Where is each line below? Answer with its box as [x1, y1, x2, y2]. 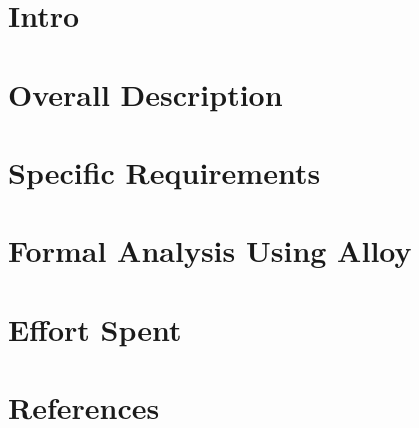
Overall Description [8, 73, 283, 114]
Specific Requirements [8, 151, 321, 192]
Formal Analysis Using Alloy [8, 230, 412, 271]
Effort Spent [8, 308, 182, 349]
